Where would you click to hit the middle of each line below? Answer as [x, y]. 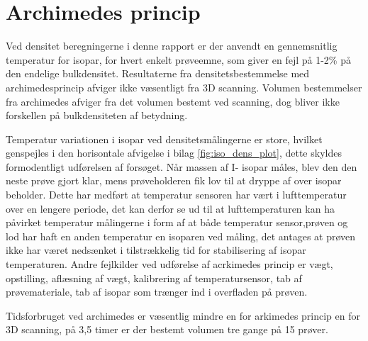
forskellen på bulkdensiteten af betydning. [97, 115]
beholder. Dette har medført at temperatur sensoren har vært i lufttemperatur [176, 195]
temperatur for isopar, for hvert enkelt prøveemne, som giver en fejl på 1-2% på [178, 59]
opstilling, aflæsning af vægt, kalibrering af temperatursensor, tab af [154, 278]
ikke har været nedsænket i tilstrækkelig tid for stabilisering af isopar [156, 250]
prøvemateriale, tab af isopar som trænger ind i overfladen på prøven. [157, 292]
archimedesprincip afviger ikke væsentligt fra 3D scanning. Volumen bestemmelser [184, 87]
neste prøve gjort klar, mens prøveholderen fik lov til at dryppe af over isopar [174, 180]
